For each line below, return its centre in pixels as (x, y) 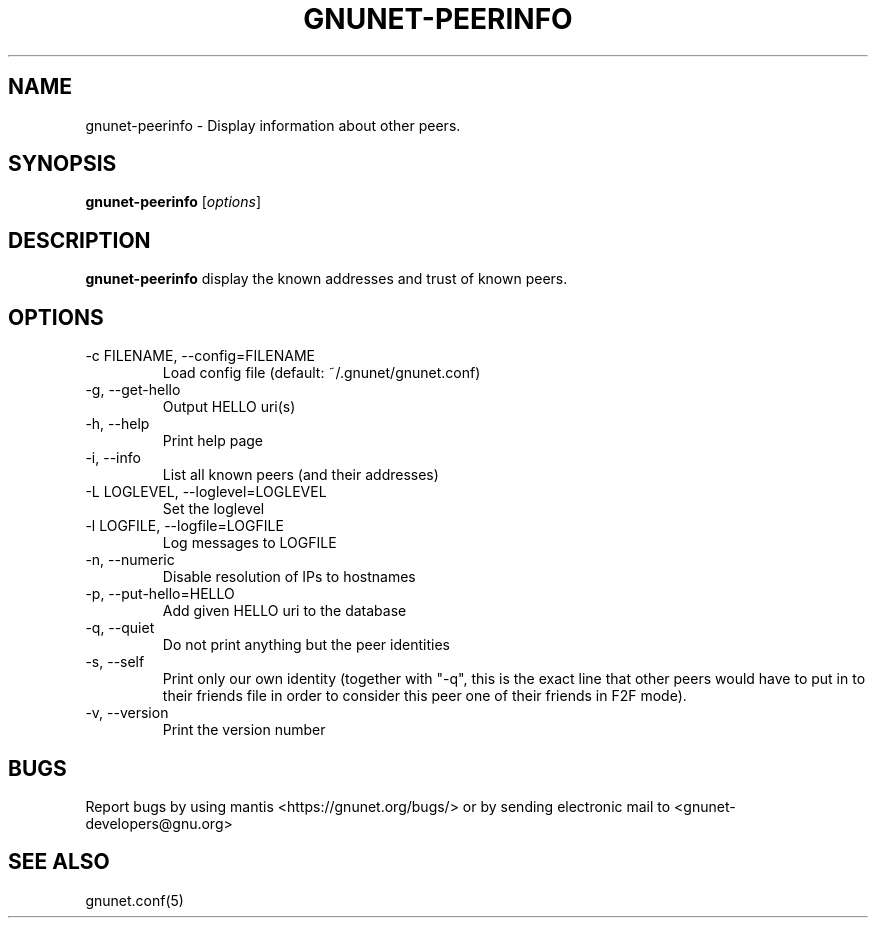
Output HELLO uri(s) (229, 407)
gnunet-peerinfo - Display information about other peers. (273, 125)
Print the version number (244, 730)
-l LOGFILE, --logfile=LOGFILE (184, 526)
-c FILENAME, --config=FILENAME (200, 356)
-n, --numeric (130, 560)
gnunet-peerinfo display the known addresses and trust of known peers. (326, 279)
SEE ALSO (59, 862)
